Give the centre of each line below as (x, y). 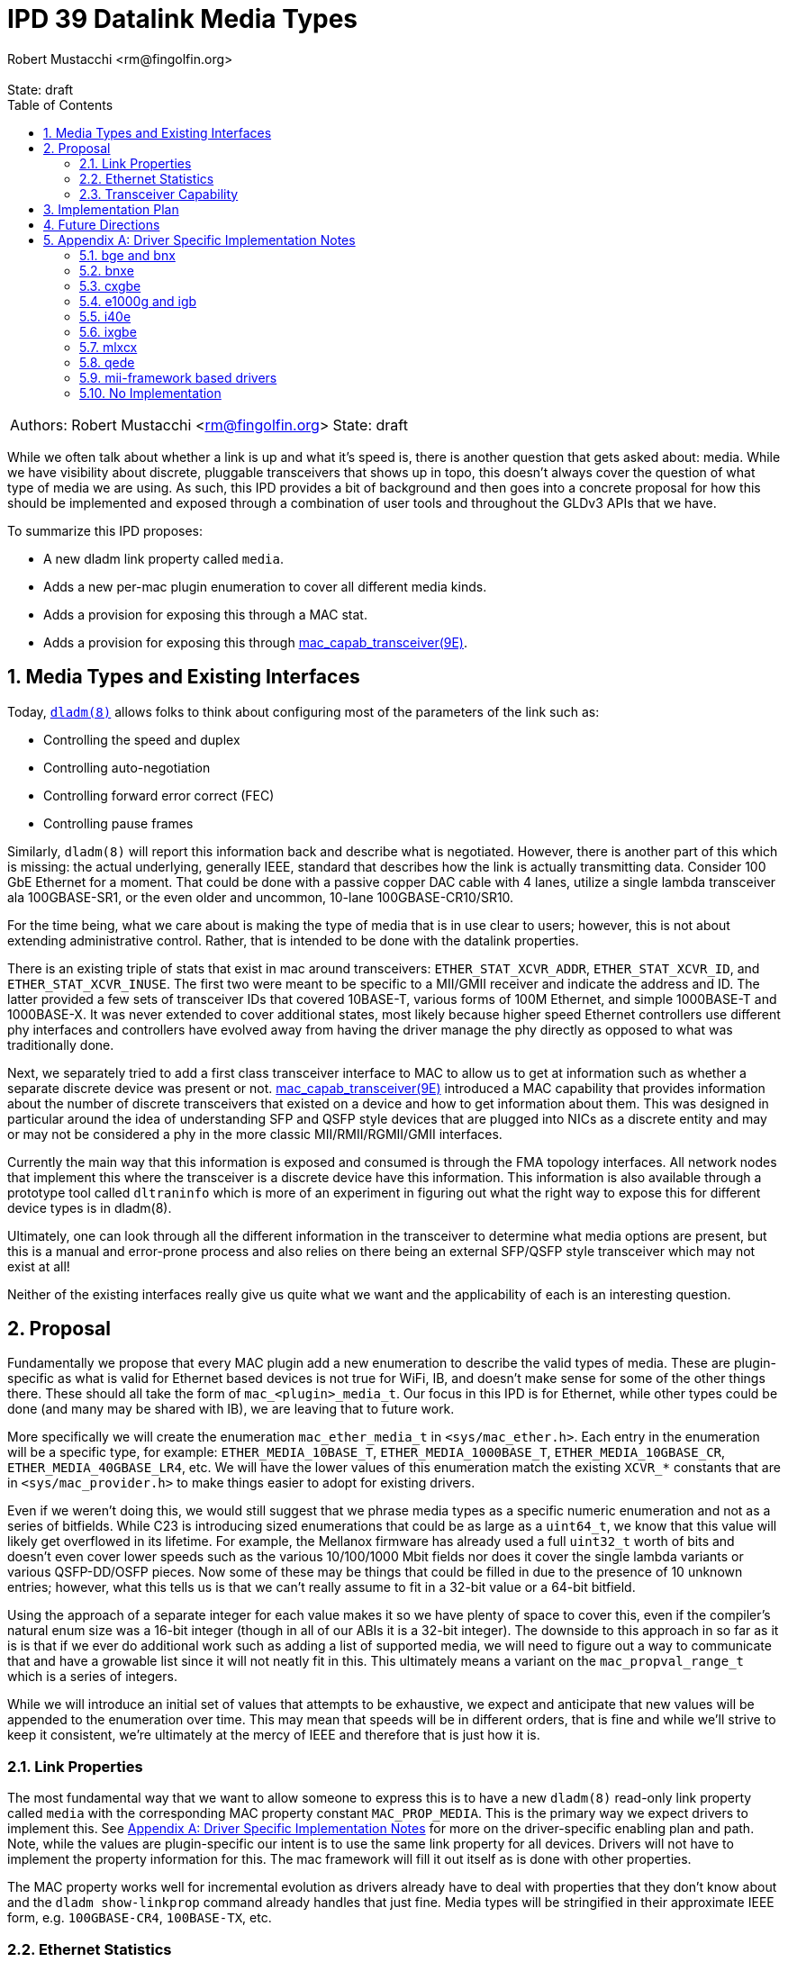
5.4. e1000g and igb (138, 301)
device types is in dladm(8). (90, 1207)
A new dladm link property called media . (163, 558)
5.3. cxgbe (110, 285)
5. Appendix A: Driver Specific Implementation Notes (199, 240)
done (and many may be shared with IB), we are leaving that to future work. (231, 1409)
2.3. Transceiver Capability (159, 194)
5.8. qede (107, 362)
